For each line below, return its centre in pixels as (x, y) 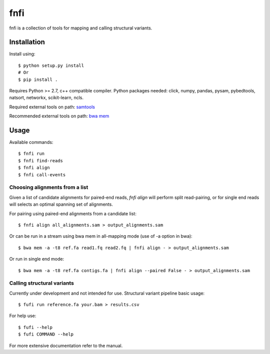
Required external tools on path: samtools (52, 107)
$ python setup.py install (51, 65)
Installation (27, 42)
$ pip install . (38, 79)
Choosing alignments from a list (49, 187)
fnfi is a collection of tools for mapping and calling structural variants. (81, 28)
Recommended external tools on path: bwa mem (59, 116)
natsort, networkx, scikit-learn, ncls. (46, 98)
